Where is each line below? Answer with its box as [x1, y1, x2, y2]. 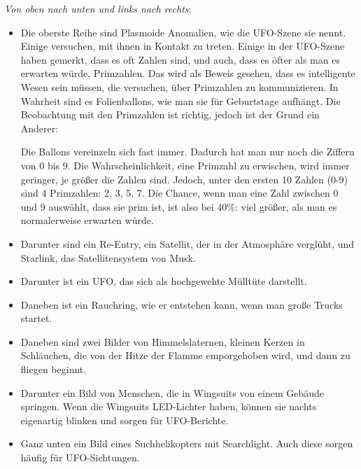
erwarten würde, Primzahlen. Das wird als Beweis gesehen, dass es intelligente [20, 66, 355, 80]
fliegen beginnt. [20, 362, 87, 377]
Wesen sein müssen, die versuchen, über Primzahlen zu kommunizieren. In [20, 79, 339, 94]
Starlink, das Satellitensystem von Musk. [20, 250, 196, 265]
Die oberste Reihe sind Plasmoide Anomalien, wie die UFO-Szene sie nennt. [20, 24, 346, 39]
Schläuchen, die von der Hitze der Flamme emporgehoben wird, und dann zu [20, 348, 351, 363]
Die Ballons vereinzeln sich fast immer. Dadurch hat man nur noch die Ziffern [20, 144, 355, 159]
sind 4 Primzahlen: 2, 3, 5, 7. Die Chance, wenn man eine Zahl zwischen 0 [20, 185, 339, 200]
